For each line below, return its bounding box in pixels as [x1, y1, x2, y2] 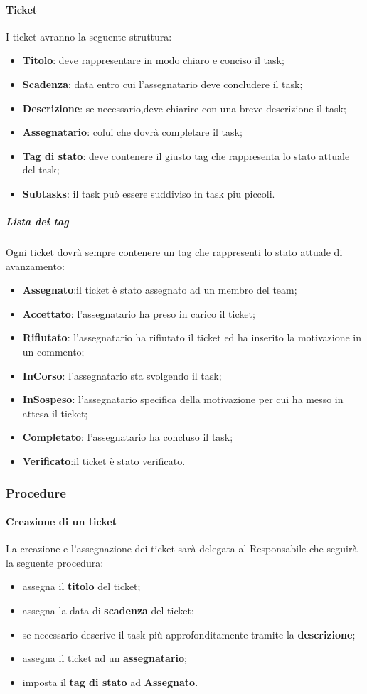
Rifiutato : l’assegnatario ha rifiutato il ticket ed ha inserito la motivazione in [22, 330, 361, 345]
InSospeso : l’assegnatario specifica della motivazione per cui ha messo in [22, 392, 344, 407]
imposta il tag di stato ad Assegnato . [22, 674, 198, 689]
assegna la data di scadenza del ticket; [22, 603, 194, 618]
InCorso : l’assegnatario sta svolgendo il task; [22, 368, 222, 383]
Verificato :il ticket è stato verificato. [22, 454, 186, 469]
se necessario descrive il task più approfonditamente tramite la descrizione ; [22, 626, 356, 641]
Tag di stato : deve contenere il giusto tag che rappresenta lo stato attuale [22, 148, 350, 163]
